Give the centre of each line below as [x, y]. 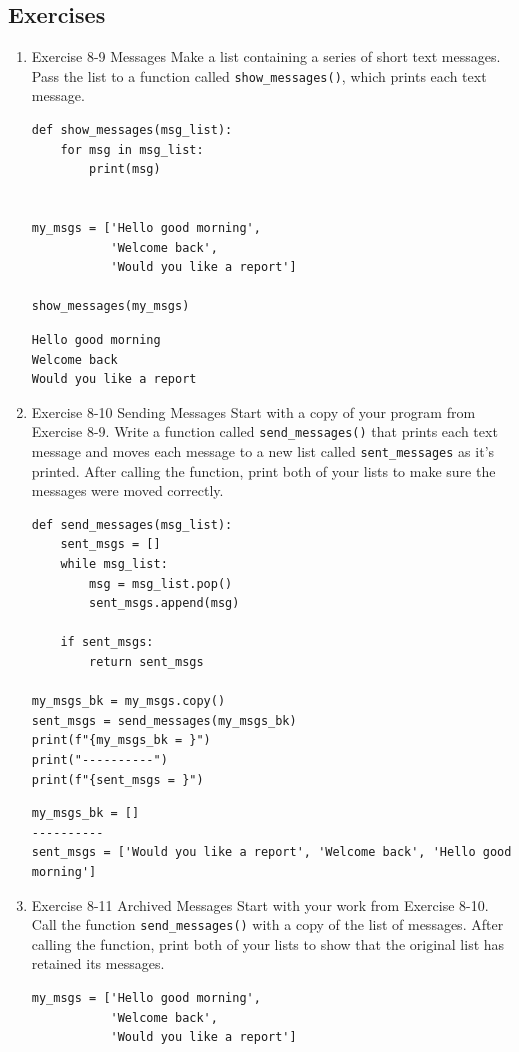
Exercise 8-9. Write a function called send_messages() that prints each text [264, 431]
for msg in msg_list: [132, 149]
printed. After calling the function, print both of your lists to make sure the [263, 470]
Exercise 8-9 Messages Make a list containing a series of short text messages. [266, 56]
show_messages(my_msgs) [110, 306]
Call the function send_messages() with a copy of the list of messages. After [267, 924]
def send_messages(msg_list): [132, 524]
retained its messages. [98, 963]
